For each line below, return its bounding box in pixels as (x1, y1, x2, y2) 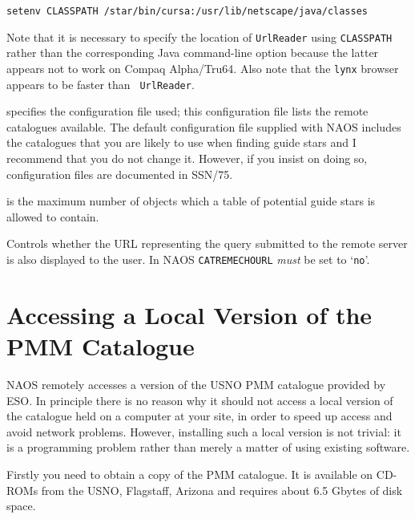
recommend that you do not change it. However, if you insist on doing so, (6, 150, 368, 166)
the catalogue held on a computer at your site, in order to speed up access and (6, 407, 393, 424)
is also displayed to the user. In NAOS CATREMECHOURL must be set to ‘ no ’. (6, 250, 370, 267)
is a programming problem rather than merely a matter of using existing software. (6, 439, 410, 456)
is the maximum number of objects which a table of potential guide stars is (6, 193, 376, 209)
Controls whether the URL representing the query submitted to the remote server (6, 235, 408, 252)
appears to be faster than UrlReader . (6, 75, 195, 92)
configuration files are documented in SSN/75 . (6, 165, 233, 182)
